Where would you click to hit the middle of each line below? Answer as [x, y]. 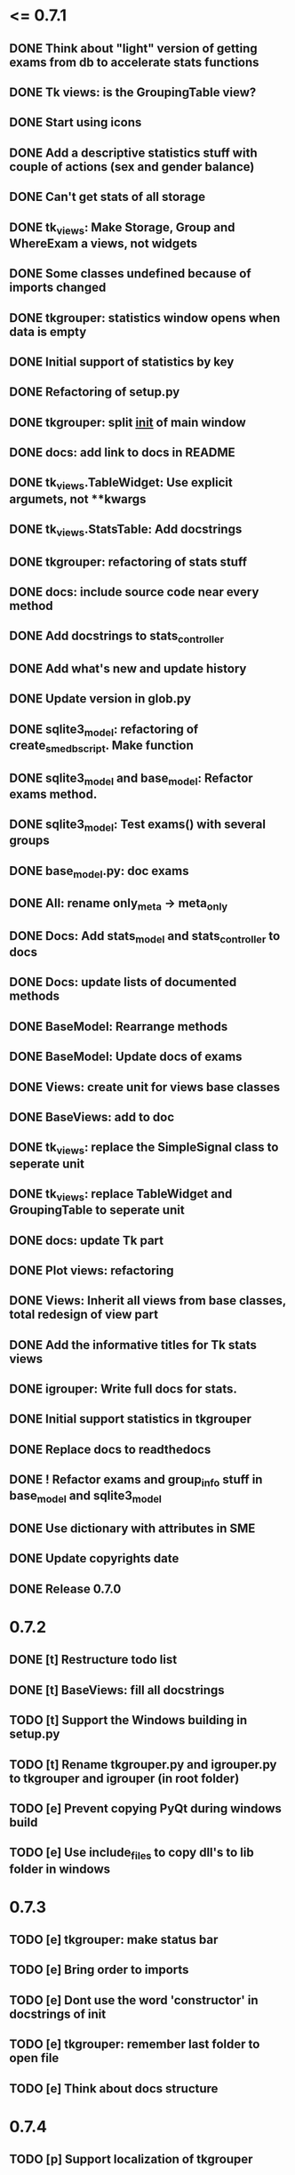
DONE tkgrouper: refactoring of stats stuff [128, 562]
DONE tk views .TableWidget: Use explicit [121, 484]
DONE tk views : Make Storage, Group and [122, 228]
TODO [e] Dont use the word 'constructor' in [134, 2000]
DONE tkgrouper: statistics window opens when [145, 318]
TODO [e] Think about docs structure [114, 2088]
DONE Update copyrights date [94, 1558]
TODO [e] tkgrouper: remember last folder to [135, 2045]
